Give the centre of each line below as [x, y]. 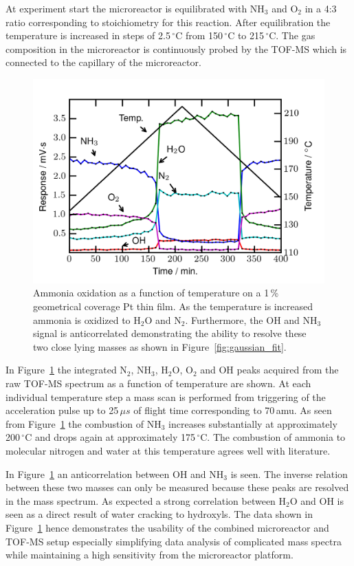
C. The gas [292, 35]
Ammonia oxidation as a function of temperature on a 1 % [156, 293]
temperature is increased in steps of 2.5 [88, 35]
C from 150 [199, 35]
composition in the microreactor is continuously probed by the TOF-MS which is [176, 48]
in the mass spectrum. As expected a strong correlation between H [146, 500]
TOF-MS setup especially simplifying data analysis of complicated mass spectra [174, 541]
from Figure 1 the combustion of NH [84, 423]
